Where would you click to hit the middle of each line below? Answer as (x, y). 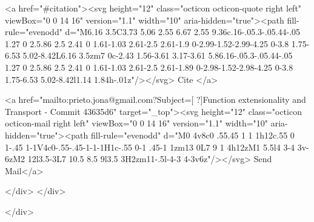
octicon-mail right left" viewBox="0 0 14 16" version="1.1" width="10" (137, 123)
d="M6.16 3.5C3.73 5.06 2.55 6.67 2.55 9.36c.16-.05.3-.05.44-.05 (183, 32)
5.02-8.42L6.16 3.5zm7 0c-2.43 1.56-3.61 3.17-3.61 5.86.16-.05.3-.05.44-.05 (158, 55)
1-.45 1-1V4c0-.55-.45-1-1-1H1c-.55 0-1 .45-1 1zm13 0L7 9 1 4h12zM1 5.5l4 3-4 (150, 147)
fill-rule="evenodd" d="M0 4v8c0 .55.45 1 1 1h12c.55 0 (193, 135)
